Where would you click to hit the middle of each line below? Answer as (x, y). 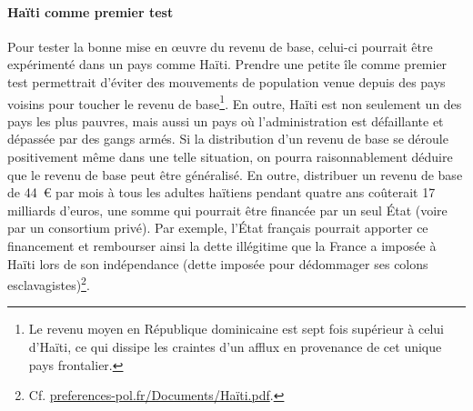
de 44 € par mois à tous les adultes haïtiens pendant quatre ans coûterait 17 (221, 192)
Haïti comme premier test (91, 11)
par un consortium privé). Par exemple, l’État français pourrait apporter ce (218, 228)
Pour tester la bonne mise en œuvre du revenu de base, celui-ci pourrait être (220, 46)
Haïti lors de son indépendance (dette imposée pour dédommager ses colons (218, 263)
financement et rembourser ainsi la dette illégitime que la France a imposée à (222, 245)
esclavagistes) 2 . (49, 283)
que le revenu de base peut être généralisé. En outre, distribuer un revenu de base (235, 174)
